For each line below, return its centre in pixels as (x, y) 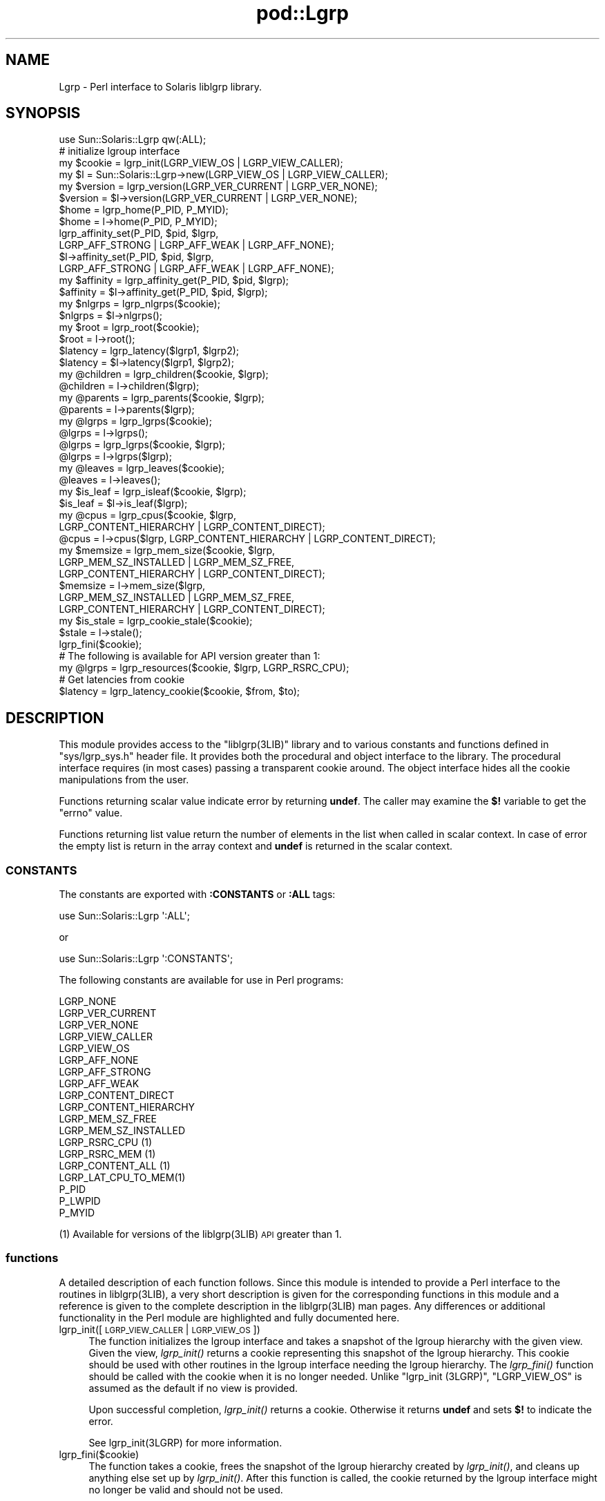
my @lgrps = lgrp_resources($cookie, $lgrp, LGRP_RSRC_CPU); (204, 668)
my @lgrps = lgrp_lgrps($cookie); (135, 421)
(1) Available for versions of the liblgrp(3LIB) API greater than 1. (200, 1234)
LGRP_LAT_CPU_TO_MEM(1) (122, 1178)
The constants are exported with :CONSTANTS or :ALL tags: (197, 895)
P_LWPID (80, 1201)
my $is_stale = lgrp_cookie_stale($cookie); (156, 621)
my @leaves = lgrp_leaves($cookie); (142, 468)
